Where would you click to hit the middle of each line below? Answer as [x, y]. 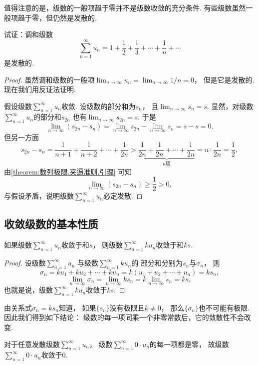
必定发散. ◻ [123, 196]
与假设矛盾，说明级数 [39, 196]
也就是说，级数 [28, 290]
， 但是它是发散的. [224, 79]
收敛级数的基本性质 [51, 224]
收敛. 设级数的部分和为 [98, 106]
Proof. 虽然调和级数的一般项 [49, 79]
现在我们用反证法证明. [40, 89]
